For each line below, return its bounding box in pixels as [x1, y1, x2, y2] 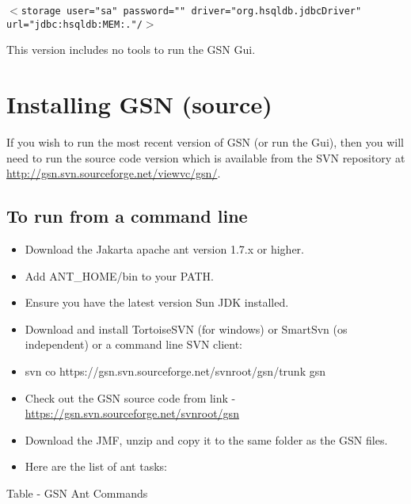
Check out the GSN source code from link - [25, 389, 236, 406]
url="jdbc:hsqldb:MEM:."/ [6, 18, 143, 30]
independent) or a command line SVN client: [25, 336, 243, 353]
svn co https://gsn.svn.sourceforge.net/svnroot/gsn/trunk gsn [25, 362, 325, 379]
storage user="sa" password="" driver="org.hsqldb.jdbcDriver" [21, 6, 362, 17]
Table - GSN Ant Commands [6, 484, 148, 501]
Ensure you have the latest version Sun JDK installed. [25, 294, 289, 311]
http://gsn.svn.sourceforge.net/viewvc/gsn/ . [6, 165, 221, 181]
